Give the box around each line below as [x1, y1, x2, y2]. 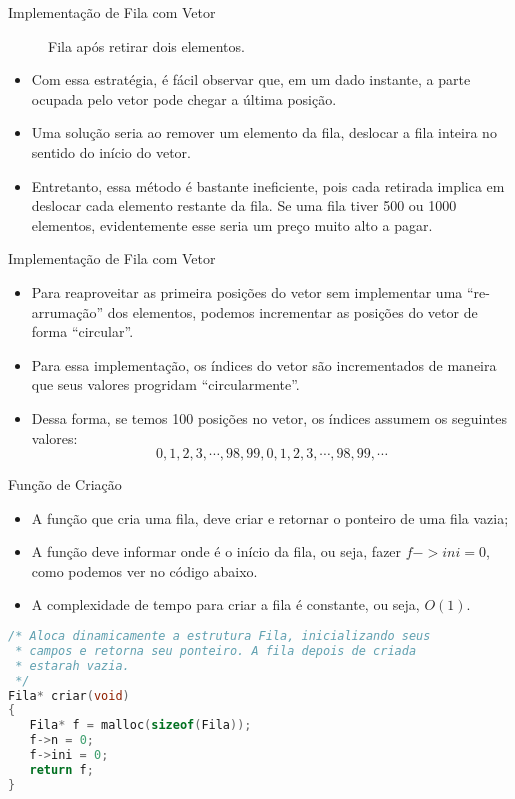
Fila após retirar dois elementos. [48, 35, 245, 56]
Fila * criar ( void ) [8, 688, 130, 703]
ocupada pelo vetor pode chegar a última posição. [31, 88, 337, 109]
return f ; [29, 762, 94, 777]
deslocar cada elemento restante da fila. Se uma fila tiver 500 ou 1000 [31, 195, 457, 216]
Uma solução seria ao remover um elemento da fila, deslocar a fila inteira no [31, 122, 497, 143]
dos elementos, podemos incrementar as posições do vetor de [107, 301, 478, 322]
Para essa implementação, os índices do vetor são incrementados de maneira [31, 354, 497, 375]
